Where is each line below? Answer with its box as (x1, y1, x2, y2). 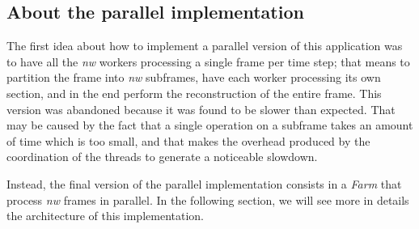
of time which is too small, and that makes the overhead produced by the (6, 132, 370, 149)
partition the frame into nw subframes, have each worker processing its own (6, 69, 381, 86)
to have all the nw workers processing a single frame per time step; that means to (6, 53, 410, 70)
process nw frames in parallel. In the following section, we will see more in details (6, 191, 409, 208)
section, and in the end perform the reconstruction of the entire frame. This (6, 84, 382, 101)
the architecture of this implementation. (6, 207, 204, 224)
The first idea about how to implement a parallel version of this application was (6, 37, 403, 54)
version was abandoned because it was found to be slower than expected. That (6, 100, 396, 117)
